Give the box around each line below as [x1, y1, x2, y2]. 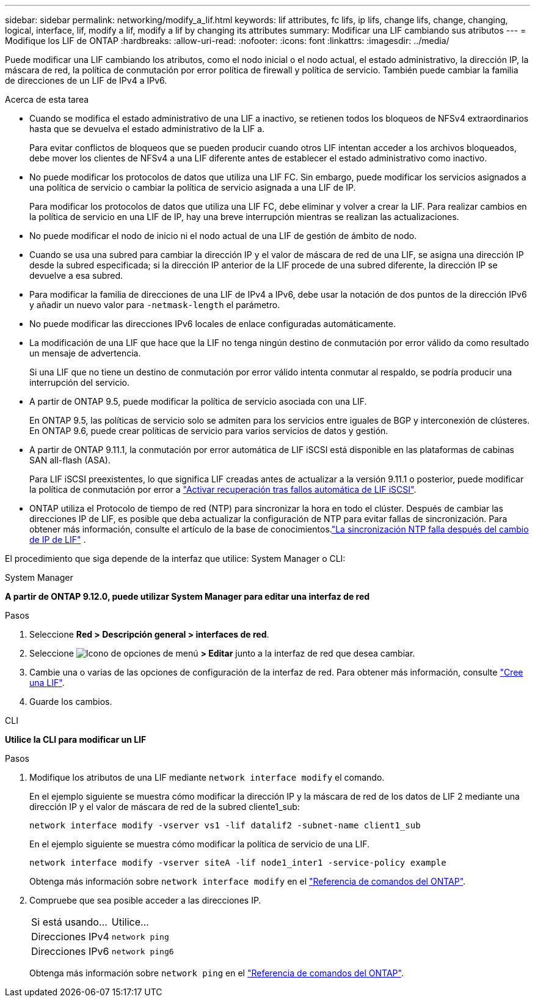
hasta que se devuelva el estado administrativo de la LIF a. [29, 123, 265, 134]
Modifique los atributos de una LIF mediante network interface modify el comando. [29, 772, 385, 783]
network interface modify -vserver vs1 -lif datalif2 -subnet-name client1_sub [29, 820, 421, 830]
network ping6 [111, 946, 174, 956]
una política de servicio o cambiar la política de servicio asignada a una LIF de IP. [29, 182, 356, 193]
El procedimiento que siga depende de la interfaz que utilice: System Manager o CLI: [5, 553, 346, 564]
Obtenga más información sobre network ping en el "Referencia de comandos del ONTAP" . [29, 968, 404, 978]
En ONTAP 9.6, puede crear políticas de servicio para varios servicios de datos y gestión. [29, 425, 388, 436]
